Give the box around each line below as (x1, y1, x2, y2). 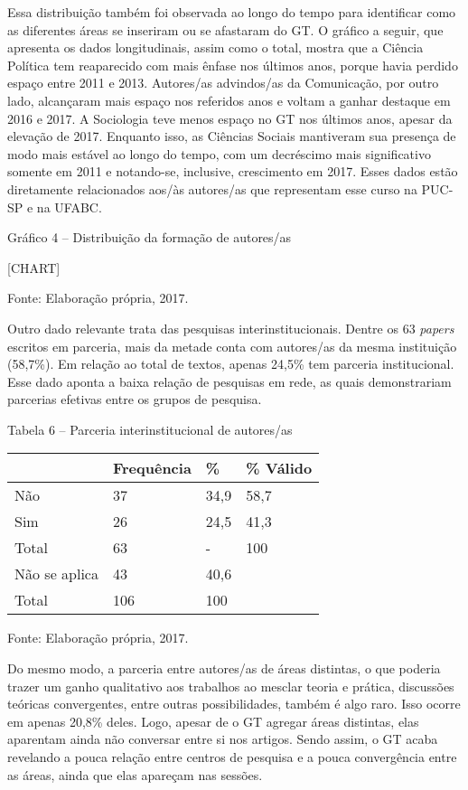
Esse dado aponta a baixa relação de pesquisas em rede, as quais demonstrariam (7, 371, 452, 390)
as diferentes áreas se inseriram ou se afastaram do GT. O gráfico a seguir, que (7, 20, 444, 39)
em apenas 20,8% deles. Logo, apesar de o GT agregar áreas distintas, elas (7, 711, 419, 730)
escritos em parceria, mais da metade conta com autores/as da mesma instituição (7, 336, 457, 355)
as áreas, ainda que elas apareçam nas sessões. (7, 765, 263, 784)
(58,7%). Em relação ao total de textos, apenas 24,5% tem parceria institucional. (7, 354, 454, 373)
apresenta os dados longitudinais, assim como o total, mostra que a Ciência (7, 38, 424, 57)
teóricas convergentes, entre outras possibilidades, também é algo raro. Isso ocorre (7, 694, 461, 713)
